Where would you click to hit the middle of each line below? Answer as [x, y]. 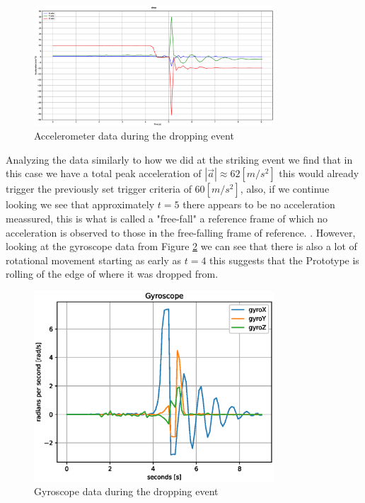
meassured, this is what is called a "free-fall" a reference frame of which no [167, 218]
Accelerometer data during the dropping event [134, 136]
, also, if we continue [285, 189]
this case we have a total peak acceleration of [104, 173]
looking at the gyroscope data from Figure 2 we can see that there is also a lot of [181, 246]
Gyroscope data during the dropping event [126, 491]
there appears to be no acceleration [259, 204]
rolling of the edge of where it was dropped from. [112, 274]
